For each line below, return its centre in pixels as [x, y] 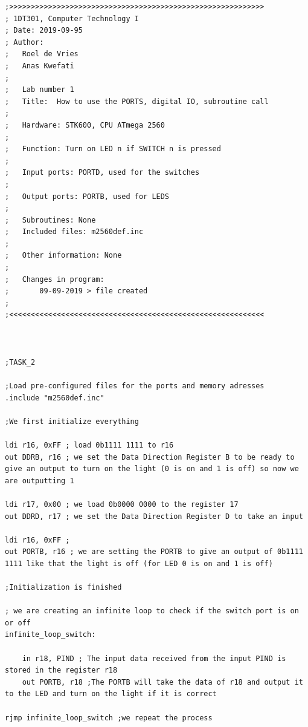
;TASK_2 [20, 362]
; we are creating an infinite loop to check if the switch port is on [152, 611]
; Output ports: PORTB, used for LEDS [87, 196]
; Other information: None [63, 256]
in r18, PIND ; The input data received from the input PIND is [154, 658]
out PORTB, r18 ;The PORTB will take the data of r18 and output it [162, 682]
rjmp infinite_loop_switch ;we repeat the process [109, 718]
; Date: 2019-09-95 [44, 31]
